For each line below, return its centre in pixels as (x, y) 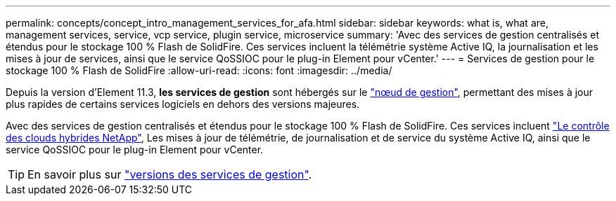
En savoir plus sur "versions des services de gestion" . (170, 174)
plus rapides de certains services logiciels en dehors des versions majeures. (183, 104)
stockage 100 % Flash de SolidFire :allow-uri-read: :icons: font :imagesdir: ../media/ (199, 70)
